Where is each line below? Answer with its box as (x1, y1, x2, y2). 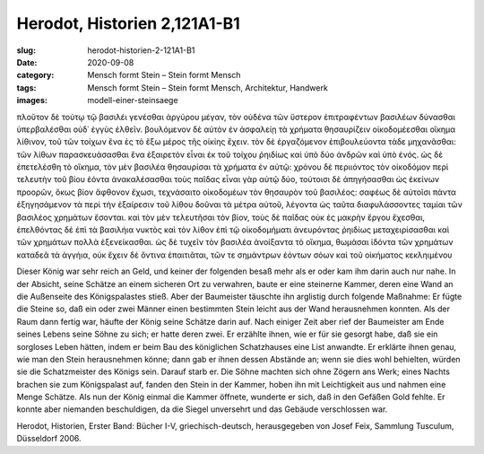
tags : (16, 82, 37, 93)
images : (16, 95, 48, 106)
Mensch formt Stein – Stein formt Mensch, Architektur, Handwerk (87, 82, 329, 93)
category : (16, 70, 55, 81)
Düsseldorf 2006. (16, 433, 82, 444)
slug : (16, 45, 36, 56)
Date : (16, 57, 38, 67)
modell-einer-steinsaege (87, 95, 178, 106)
